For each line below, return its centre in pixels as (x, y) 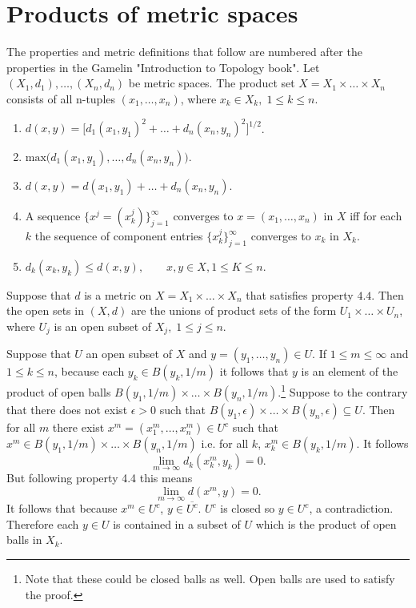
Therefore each (43, 523)
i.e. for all (225, 443)
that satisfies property (300, 294)
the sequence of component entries (119, 236)
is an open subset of (103, 326)
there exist (78, 427)
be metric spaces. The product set (212, 83)
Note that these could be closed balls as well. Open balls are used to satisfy (210, 578)
